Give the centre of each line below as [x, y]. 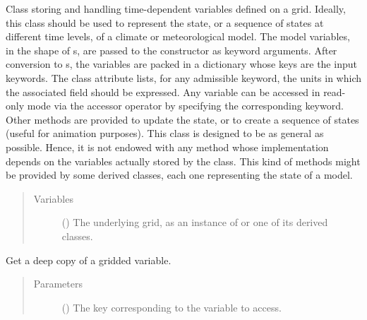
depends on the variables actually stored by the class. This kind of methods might [183, 161]
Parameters [58, 284]
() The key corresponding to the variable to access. [172, 307]
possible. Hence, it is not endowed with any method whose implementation [167, 147]
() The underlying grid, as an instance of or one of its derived [195, 222]
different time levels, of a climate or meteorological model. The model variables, [178, 36]
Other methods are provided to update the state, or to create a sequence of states [182, 119]
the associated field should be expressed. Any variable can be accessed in [163, 91]
